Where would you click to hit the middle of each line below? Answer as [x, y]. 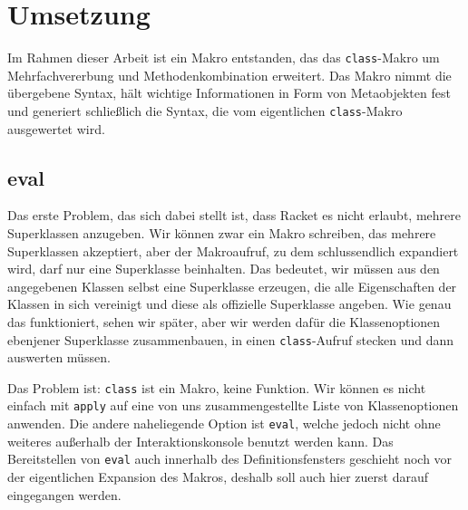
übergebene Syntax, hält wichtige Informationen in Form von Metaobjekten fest [229, 93]
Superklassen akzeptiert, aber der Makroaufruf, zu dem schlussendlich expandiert [233, 250]
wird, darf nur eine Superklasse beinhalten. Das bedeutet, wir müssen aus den [224, 269]
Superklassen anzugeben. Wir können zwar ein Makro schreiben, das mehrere [222, 233]
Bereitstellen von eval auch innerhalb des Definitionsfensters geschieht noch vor [230, 459]
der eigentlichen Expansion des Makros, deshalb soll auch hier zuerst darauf [218, 477]
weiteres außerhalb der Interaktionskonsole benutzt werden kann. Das [200, 441]
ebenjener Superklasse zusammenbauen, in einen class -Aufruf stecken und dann [231, 339]
